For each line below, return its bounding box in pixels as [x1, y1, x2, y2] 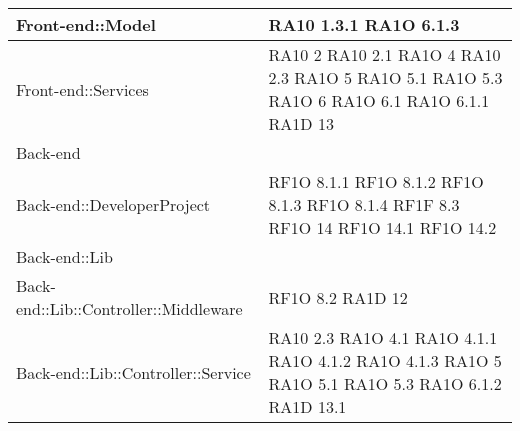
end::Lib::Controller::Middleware [16, 297, 243, 320]
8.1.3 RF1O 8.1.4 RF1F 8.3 [268, 193, 460, 216]
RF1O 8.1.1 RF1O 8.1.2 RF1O [268, 170, 484, 193]
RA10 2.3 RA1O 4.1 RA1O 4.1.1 [268, 326, 498, 349]
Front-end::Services [16, 77, 149, 101]
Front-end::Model [16, 13, 156, 36]
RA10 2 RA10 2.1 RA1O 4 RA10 [268, 43, 501, 66]
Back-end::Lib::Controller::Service [16, 360, 251, 384]
